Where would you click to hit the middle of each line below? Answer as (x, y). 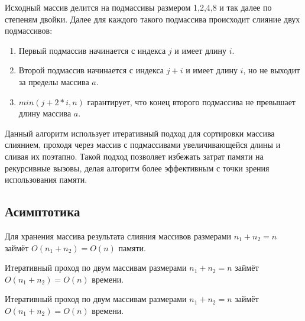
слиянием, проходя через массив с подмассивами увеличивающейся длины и (143, 145)
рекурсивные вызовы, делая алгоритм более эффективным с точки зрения (137, 168)
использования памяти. (46, 179)
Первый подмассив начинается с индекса (92, 50)
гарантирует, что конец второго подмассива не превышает (191, 101)
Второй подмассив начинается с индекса (91, 70)
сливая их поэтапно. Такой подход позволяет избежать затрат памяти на (134, 156)
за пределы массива (54, 81)
